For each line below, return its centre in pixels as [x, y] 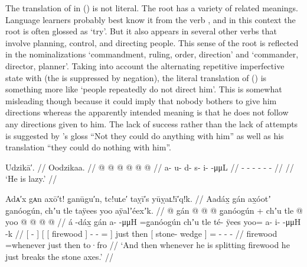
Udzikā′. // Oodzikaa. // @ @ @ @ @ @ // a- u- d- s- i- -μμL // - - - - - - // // [150, 167]
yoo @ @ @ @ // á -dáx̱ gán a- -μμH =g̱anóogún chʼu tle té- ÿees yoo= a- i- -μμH [153, 222]
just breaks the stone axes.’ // [60, 256]
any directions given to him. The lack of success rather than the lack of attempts [152, 123]
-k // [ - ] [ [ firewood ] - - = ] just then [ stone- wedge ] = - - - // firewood [141, 233]
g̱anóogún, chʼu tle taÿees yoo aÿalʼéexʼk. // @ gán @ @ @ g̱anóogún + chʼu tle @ [154, 210]
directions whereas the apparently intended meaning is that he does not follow [147, 112]
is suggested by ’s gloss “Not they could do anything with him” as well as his [145, 135]
